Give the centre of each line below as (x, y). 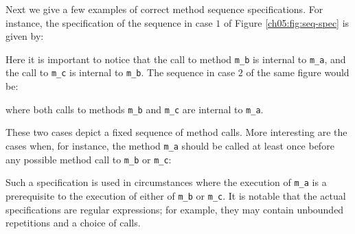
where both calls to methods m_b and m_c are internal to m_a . (135, 109)
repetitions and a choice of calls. (73, 223)
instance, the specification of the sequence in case (109, 22)
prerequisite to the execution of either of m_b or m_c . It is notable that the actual (176, 195)
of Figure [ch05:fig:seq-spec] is (286, 22)
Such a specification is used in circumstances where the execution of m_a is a (166, 182)
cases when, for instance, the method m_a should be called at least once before (170, 145)
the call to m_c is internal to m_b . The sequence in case (121, 72)
